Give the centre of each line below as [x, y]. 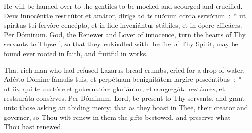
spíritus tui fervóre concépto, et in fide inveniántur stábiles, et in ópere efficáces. [123, 25]
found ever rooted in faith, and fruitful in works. [76, 53]
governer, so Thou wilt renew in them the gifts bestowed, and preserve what [117, 117]
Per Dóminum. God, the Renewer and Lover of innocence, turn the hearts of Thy [125, 34]
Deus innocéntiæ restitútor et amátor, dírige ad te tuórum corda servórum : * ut [125, 15]
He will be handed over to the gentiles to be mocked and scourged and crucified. [123, 6]
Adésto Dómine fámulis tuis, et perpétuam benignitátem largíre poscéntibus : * [123, 79]
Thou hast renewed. [34, 126]
